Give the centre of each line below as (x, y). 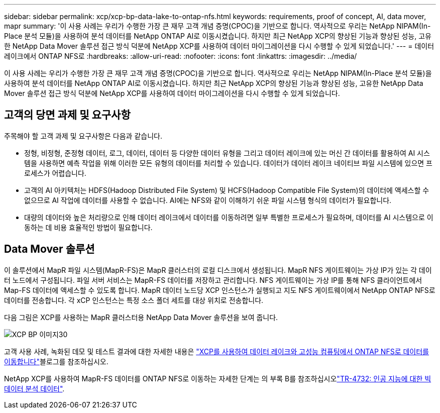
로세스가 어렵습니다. (55, 173)
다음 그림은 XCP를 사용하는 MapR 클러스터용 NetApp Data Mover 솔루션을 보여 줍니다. (141, 317)
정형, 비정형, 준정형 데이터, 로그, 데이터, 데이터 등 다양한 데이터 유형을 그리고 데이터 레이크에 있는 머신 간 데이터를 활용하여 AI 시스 (227, 153)
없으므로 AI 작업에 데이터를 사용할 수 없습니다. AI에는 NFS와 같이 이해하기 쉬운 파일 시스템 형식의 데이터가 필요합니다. (208, 200)
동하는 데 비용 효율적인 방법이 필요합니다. (88, 227)
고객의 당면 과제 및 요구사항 (67, 115)
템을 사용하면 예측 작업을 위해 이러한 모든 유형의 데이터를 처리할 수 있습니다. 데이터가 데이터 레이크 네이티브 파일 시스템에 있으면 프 (229, 163)
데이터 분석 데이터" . (34, 388)
